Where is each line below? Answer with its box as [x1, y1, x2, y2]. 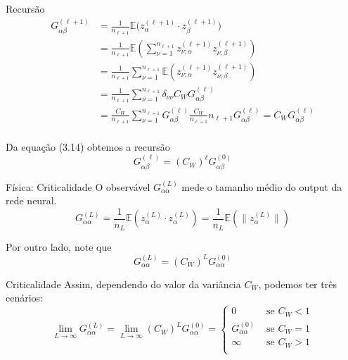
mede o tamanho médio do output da [181, 179, 342, 194]
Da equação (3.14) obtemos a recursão [6, 139, 170, 154]
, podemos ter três [258, 276, 337, 291]
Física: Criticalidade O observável [6, 179, 150, 194]
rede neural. [6, 193, 57, 208]
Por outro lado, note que [6, 240, 112, 254]
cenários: [6, 290, 44, 305]
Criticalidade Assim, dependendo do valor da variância [6, 276, 241, 291]
